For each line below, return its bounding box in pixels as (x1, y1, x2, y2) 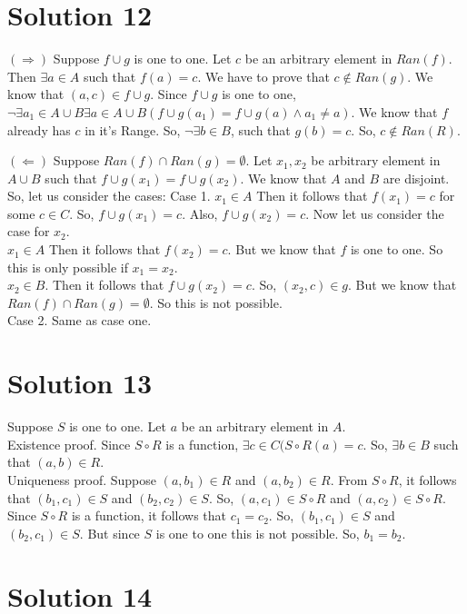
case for (7, 222, 50, 241)
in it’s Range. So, (84, 120, 181, 139)
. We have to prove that (197, 66, 330, 85)
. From (330, 470, 368, 489)
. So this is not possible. (149, 292, 283, 312)
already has (7, 120, 71, 139)
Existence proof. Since (7, 434, 131, 453)
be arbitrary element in (311, 151, 441, 170)
